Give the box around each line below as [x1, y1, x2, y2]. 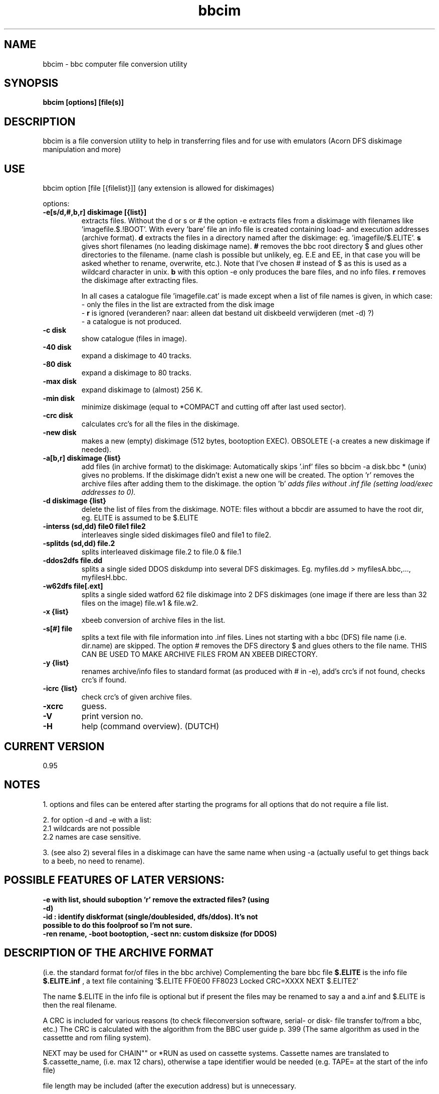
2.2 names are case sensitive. [43, 832, 141, 841]
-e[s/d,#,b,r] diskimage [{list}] [43, 208, 147, 217]
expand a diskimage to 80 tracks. [81, 368, 191, 377]
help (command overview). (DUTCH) [81, 721, 219, 732]
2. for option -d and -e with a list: [43, 815, 152, 824]
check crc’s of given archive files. [81, 693, 192, 702]
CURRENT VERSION [4, 740, 105, 753]
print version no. [81, 711, 143, 722]
